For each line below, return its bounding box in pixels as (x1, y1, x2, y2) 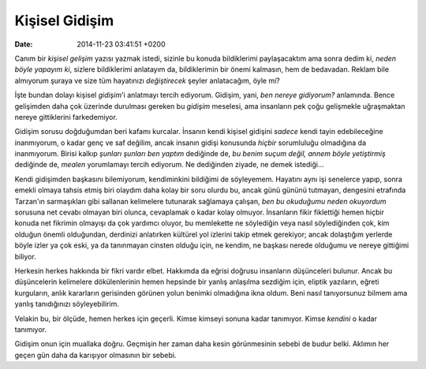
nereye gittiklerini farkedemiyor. (14, 112, 118, 121)
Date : (14, 39, 33, 49)
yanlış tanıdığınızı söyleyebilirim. (14, 300, 120, 309)
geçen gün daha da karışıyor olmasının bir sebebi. (14, 350, 177, 360)
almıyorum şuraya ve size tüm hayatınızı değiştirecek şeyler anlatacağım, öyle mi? (14, 76, 280, 85)
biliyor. (14, 252, 37, 261)
